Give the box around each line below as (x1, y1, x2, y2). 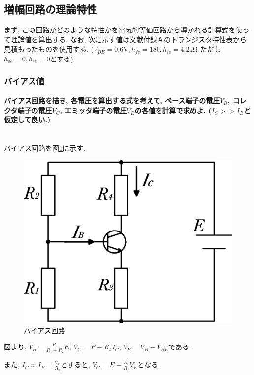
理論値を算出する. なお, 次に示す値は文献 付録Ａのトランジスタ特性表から (10, 34, 247, 44)
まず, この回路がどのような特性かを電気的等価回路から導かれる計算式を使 (4, 25, 243, 35)
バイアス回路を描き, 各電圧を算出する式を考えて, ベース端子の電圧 (4, 95, 220, 106)
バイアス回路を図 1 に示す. (4, 143, 85, 153)
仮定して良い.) (4, 115, 51, 125)
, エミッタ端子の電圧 (60, 105, 127, 115)
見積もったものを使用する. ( (4, 44, 94, 54)
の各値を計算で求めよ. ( (134, 105, 212, 115)
